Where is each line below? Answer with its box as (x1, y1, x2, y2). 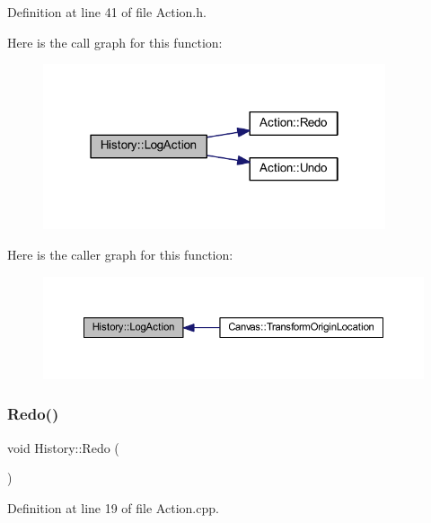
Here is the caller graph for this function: (7, 245, 233, 264)
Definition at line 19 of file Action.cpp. (7, 498, 219, 517)
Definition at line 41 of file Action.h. (7, 3, 207, 21)
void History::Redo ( (7, 438, 119, 457)
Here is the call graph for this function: (7, 32, 223, 51)
